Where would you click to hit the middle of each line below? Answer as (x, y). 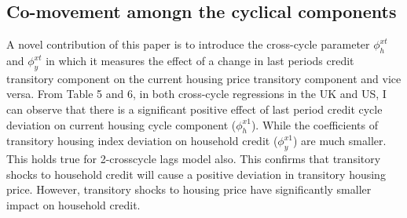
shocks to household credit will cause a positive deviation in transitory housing (196, 174)
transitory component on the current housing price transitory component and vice (204, 78)
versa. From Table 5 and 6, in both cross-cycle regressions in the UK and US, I (196, 94)
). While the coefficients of (314, 124)
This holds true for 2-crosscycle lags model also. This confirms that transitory (194, 159)
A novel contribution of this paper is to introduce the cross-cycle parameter (188, 44)
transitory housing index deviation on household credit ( (142, 141)
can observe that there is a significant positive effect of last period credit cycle (194, 109)
